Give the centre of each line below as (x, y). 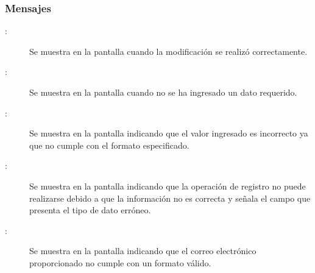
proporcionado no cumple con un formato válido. (120, 262)
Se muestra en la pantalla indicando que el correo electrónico (143, 251)
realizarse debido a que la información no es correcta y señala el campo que (170, 198)
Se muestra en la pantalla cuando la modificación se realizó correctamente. (168, 51)
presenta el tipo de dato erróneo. (90, 210)
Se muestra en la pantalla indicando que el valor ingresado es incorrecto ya (169, 133)
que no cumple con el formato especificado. (109, 145)
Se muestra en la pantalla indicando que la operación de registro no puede (168, 186)
